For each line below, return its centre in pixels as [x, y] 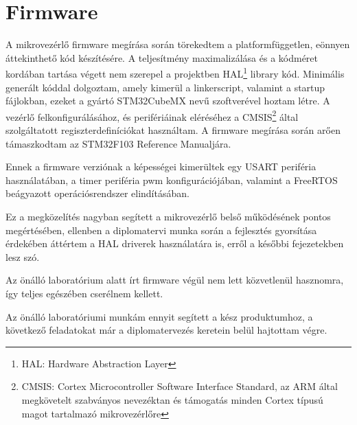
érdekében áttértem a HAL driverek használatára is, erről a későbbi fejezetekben [175, 243]
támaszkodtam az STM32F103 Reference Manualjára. [118, 143]
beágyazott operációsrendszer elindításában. [97, 193]
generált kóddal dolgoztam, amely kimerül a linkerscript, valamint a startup [165, 87]
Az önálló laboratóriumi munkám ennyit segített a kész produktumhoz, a [159, 316]
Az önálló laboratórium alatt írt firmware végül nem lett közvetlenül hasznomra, [175, 280]
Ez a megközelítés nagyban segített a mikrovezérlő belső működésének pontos [168, 216]
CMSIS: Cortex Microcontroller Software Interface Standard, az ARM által [180, 386]
